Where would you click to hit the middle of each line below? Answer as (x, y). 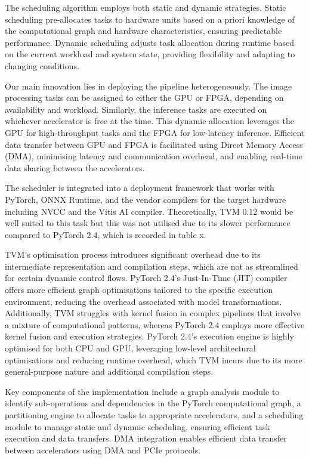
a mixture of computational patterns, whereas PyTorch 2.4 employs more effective (155, 324)
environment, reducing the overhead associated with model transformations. (143, 301)
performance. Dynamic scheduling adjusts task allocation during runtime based (149, 42)
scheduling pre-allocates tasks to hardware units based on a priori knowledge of (150, 19)
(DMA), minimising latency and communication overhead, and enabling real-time (154, 156)
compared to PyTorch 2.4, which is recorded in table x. (106, 234)
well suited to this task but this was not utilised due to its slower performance (148, 223)
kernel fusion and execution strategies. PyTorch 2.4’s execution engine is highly (149, 336)
